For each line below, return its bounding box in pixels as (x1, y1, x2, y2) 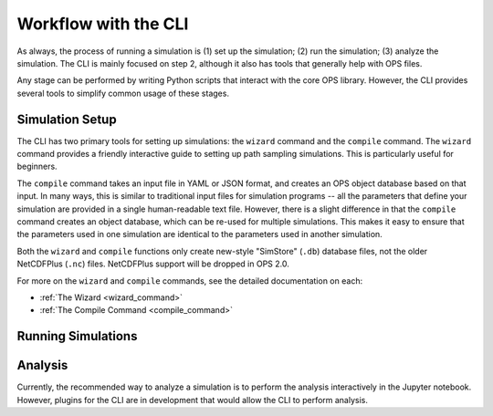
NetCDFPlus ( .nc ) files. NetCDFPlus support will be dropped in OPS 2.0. (16, 258, 289, 269)
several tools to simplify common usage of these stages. (16, 88, 230, 99)
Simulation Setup (16, 111, 118, 127)
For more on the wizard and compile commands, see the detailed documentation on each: (16, 275, 363, 286)
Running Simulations (16, 328, 138, 344)
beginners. (16, 161, 58, 172)
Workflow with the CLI (16, 14, 189, 34)
